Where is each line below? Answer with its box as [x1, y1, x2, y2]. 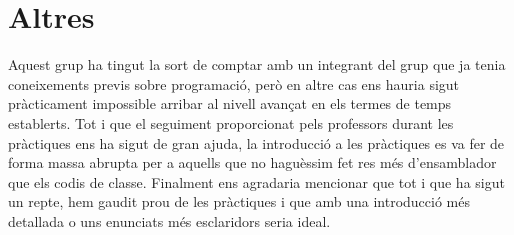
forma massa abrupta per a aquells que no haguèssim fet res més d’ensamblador [8, 152, 497, 173]
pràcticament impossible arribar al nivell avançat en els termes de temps [8, 93, 452, 114]
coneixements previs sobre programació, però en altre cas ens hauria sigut [8, 73, 460, 94]
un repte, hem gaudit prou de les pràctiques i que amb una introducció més [8, 191, 470, 212]
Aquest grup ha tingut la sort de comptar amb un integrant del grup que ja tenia [8, 54, 506, 75]
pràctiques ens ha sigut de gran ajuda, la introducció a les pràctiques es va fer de [8, 132, 505, 153]
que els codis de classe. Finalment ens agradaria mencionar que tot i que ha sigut [8, 171, 505, 192]
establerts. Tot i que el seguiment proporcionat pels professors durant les [8, 112, 454, 133]
